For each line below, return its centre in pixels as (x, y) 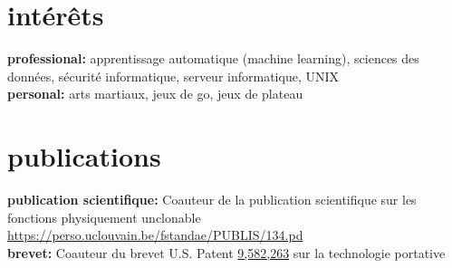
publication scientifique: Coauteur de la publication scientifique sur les (212, 200)
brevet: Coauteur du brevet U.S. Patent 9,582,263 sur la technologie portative (226, 252)
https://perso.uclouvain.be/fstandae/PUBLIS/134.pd (155, 235)
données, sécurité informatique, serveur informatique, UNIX (173, 76)
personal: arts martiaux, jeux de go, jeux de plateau (155, 94)
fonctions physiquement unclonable (104, 217)
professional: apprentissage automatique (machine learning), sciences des (213, 58)
